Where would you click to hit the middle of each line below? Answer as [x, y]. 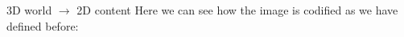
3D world [29, 10]
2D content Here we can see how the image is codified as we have [237, 10]
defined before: [43, 25]
